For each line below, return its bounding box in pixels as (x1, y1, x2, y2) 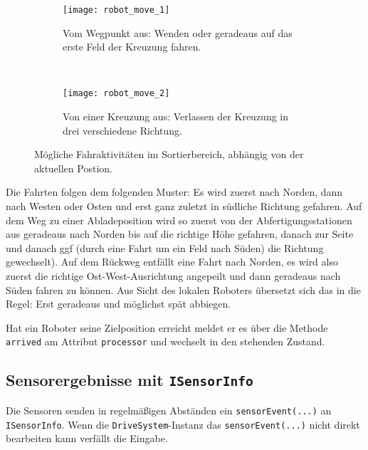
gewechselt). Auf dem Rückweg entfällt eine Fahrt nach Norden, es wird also (6, 254, 338, 269)
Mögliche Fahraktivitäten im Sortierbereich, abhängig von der (34, 147, 304, 162)
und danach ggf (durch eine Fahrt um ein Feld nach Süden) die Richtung (6, 240, 324, 255)
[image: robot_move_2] (63, 88, 170, 99)
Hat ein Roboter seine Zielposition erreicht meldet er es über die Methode (6, 320, 328, 335)
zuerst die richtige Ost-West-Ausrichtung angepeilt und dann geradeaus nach (6, 268, 341, 283)
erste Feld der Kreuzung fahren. (63, 39, 201, 54)
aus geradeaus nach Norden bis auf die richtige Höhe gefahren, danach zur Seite (6, 226, 354, 241)
